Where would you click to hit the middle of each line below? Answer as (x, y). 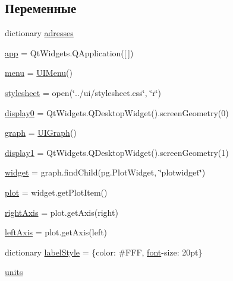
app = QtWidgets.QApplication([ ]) (69, 52)
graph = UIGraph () (41, 132)
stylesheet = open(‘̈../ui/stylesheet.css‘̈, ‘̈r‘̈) (83, 92)
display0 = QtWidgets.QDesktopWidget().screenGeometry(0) (117, 112)
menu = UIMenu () (39, 73)
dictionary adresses (39, 33)
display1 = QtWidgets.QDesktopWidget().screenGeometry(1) (117, 152)
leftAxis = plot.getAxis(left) (56, 232)
